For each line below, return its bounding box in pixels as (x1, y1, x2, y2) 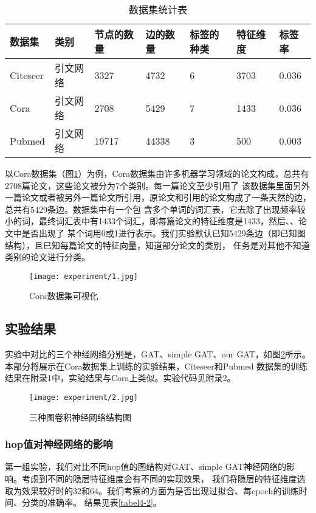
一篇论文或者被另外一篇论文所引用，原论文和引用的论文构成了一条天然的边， (5, 191, 311, 204)
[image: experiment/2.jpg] (29, 393, 138, 402)
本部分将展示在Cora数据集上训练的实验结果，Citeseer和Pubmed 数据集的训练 (5, 359, 308, 372)
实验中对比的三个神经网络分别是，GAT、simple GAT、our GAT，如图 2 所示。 (5, 348, 311, 360)
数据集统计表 (128, 2, 187, 16)
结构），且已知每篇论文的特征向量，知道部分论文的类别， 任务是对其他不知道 (5, 238, 310, 251)
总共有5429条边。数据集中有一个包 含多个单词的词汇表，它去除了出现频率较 (5, 202, 306, 215)
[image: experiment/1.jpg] (29, 272, 138, 281)
